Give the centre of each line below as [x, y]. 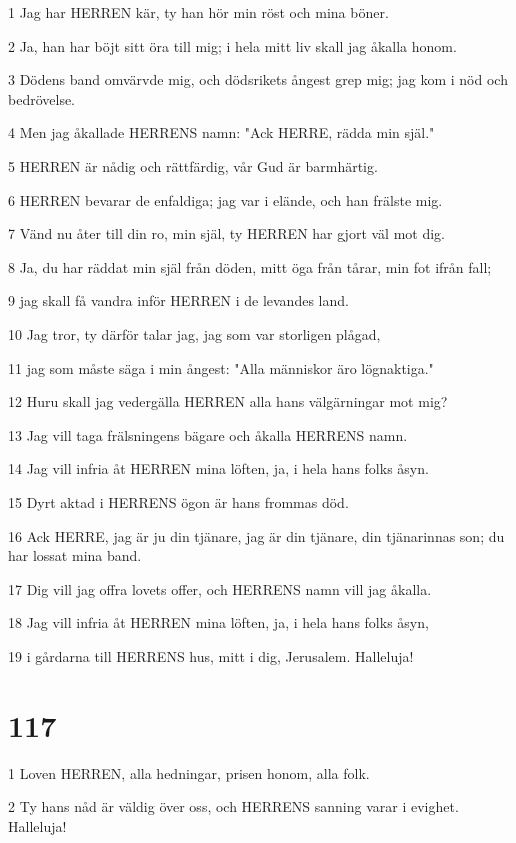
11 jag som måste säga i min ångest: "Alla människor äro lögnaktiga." [221, 367]
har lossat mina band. [75, 555]
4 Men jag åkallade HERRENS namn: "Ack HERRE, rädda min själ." [221, 132]
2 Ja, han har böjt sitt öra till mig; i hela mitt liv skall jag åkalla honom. [232, 45]
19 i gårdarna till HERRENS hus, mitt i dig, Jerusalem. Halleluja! [211, 655]
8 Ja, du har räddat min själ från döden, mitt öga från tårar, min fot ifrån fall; [250, 266]
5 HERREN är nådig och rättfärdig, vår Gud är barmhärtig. [193, 165]
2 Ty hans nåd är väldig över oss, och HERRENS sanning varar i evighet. [233, 806]
